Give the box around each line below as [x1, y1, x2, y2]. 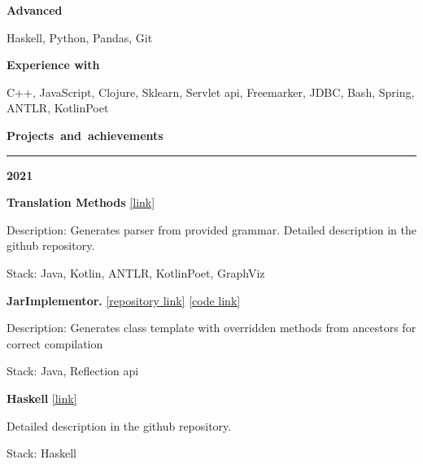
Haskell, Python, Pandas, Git [7, 28, 153, 46]
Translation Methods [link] [7, 194, 155, 211]
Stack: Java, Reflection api [7, 362, 139, 379]
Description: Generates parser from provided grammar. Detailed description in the [7, 221, 416, 238]
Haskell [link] [7, 389, 77, 406]
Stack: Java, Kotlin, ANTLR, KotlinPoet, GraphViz [7, 264, 265, 281]
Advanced [7, 2, 63, 18]
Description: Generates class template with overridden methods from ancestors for [7, 319, 416, 336]
